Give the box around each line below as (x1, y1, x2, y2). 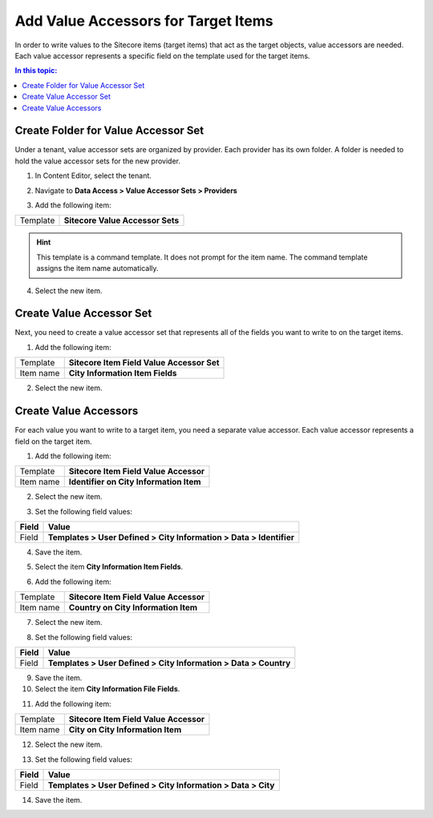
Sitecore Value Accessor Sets (63, 215, 180, 226)
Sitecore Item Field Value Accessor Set (68, 357, 220, 369)
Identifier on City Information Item (68, 477, 201, 488)
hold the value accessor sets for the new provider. (14, 156, 180, 166)
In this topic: (14, 66, 58, 75)
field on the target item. (14, 437, 92, 446)
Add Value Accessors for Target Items (14, 12, 273, 30)
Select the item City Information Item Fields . (34, 562, 184, 572)
